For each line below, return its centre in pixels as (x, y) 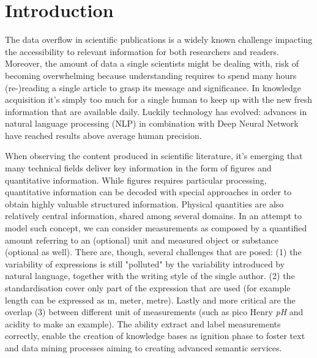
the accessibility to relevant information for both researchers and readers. (142, 51)
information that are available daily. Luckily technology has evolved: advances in (156, 111)
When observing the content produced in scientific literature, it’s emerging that (154, 156)
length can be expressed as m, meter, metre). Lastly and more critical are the (150, 300)
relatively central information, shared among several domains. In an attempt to (153, 216)
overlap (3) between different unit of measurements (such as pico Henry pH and (154, 312)
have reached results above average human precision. (103, 135)
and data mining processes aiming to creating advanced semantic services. (144, 347)
